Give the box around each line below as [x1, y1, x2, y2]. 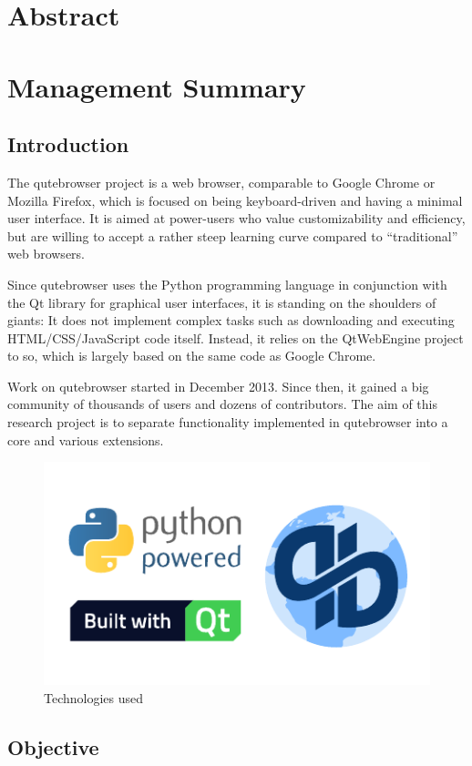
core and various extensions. [7, 430, 164, 449]
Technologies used [44, 688, 144, 707]
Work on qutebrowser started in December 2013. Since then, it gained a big [7, 376, 429, 395]
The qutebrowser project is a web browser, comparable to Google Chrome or [7, 172, 436, 191]
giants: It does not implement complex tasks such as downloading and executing [7, 311, 455, 330]
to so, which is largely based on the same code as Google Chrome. [7, 346, 376, 365]
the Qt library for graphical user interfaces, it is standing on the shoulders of [7, 292, 436, 312]
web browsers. [7, 244, 85, 263]
